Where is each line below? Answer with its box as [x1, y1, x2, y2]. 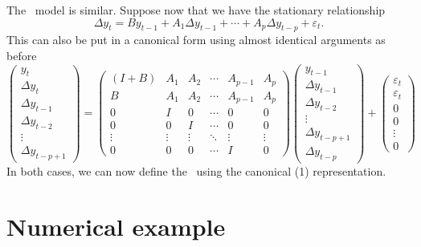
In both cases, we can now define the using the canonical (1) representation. [6, 162, 386, 179]
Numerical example [6, 209, 226, 242]
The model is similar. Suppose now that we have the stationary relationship [6, 2, 386, 18]
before [6, 47, 37, 63]
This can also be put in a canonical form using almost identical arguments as [6, 31, 386, 48]
